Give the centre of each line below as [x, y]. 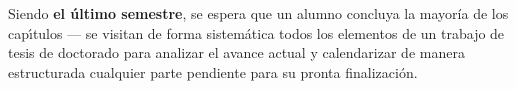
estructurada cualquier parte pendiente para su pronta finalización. [213, 71]
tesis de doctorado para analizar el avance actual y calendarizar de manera [236, 52]
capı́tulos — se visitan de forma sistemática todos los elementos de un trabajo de [256, 32]
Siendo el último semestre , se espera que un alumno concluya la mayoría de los [258, 13]
